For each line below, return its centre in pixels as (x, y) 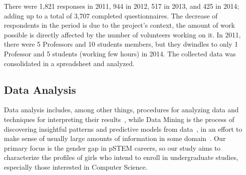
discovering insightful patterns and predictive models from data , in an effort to (123, 129)
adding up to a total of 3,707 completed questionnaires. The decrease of (111, 15)
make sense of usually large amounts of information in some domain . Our (115, 138)
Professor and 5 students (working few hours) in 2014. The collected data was (120, 53)
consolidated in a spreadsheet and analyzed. (69, 63)
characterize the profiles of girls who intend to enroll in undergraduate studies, (121, 157)
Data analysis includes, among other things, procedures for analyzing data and (121, 110)
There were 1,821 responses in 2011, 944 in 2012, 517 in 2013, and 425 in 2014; (122, 6)
